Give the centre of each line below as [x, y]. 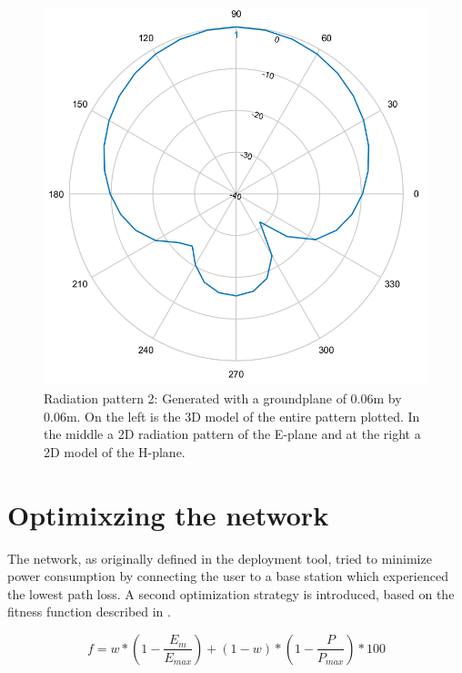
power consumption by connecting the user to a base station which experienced [228, 576]
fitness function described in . [89, 612]
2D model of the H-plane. [115, 451]
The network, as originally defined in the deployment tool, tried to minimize [220, 558]
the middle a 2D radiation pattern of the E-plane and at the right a [232, 434]
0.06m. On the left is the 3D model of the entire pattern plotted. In [232, 416]
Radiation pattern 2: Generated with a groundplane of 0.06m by [223, 398]
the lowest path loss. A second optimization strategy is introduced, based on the [231, 593]
